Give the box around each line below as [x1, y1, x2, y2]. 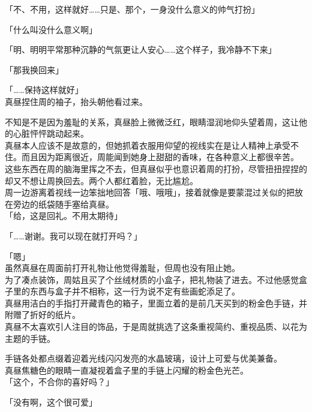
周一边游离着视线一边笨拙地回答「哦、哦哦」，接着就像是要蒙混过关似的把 [5, 186, 295, 199]
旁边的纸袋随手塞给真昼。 [13, 197, 114, 210]
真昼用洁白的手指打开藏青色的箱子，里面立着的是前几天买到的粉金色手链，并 [5, 296, 307, 309]
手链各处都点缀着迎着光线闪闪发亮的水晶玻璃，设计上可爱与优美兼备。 [5, 352, 282, 365]
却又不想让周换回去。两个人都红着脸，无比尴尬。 [5, 174, 198, 187]
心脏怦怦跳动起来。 [13, 127, 89, 140]
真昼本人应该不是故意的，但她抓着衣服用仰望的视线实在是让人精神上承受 [5, 139, 290, 151]
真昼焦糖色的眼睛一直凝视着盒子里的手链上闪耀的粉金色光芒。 [5, 363, 248, 376]
